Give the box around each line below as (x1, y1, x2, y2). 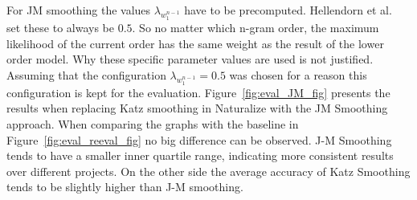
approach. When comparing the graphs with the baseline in (6, 115, 299, 132)
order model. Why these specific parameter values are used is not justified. (6, 51, 374, 67)
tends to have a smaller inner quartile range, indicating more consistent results (6, 147, 394, 164)
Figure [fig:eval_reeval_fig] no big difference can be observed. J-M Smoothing (6, 131, 392, 148)
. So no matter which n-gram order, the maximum (132, 19, 379, 35)
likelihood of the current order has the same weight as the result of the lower (6, 35, 384, 51)
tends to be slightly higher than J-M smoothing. (6, 178, 243, 195)
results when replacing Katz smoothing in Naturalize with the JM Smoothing (6, 100, 388, 116)
